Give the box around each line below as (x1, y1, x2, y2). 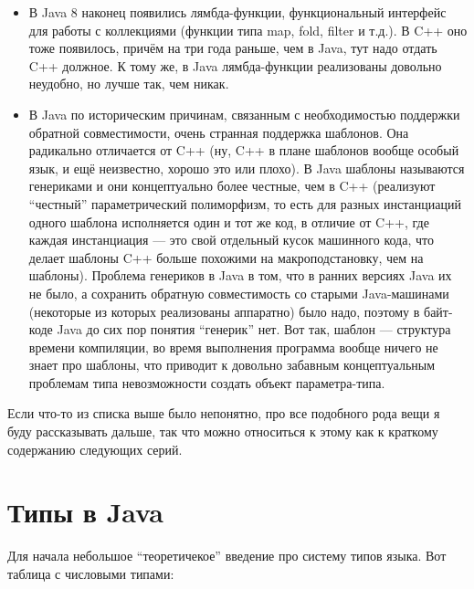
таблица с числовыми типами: (7, 563, 174, 583)
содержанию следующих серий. (7, 439, 183, 458)
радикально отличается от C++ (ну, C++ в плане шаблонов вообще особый (28, 141, 459, 160)
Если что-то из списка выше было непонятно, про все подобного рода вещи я (7, 404, 440, 423)
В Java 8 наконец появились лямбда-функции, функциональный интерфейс (28, 3, 447, 21)
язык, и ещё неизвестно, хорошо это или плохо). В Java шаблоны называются (28, 158, 465, 177)
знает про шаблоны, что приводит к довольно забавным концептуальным (28, 355, 436, 374)
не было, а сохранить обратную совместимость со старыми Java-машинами (28, 283, 449, 302)
